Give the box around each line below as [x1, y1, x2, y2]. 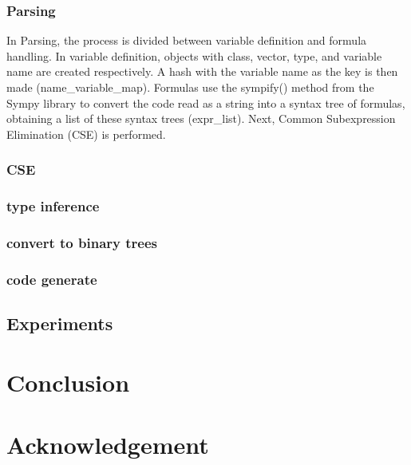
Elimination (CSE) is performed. [6, 125, 166, 142]
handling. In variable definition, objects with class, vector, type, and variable [6, 47, 382, 64]
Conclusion [6, 365, 130, 398]
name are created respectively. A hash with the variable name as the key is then [6, 63, 398, 80]
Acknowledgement [6, 428, 209, 461]
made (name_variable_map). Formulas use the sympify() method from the [6, 79, 374, 95]
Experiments [6, 311, 113, 336]
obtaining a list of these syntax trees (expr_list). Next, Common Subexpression [6, 110, 396, 127]
